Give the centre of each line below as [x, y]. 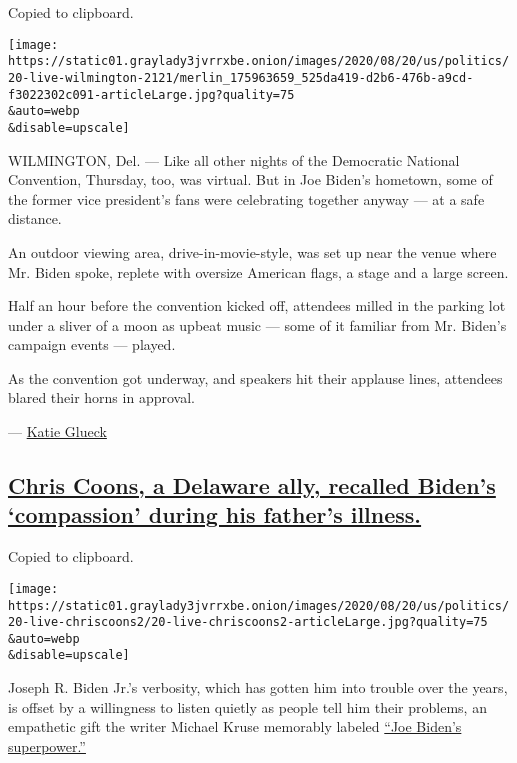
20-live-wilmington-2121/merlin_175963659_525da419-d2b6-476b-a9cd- [241, 77]
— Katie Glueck [57, 431]
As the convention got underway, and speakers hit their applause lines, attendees [255, 377]
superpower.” [47, 745]
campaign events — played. [92, 344]
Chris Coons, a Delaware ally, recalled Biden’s [252, 485]
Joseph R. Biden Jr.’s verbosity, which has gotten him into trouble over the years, [258, 687]
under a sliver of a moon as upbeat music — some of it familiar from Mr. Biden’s [257, 324]
